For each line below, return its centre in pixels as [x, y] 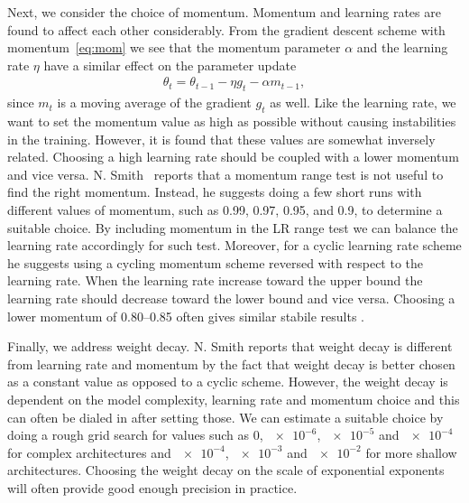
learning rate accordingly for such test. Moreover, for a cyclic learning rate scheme [234, 245]
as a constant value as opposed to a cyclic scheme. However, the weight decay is [228, 382]
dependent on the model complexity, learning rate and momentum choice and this [234, 399]
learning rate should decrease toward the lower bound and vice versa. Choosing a [231, 298]
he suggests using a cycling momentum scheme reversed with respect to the [216, 262]
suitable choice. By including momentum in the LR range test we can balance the [233, 227]
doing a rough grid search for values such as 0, [135, 435]
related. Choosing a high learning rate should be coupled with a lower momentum [233, 157]
